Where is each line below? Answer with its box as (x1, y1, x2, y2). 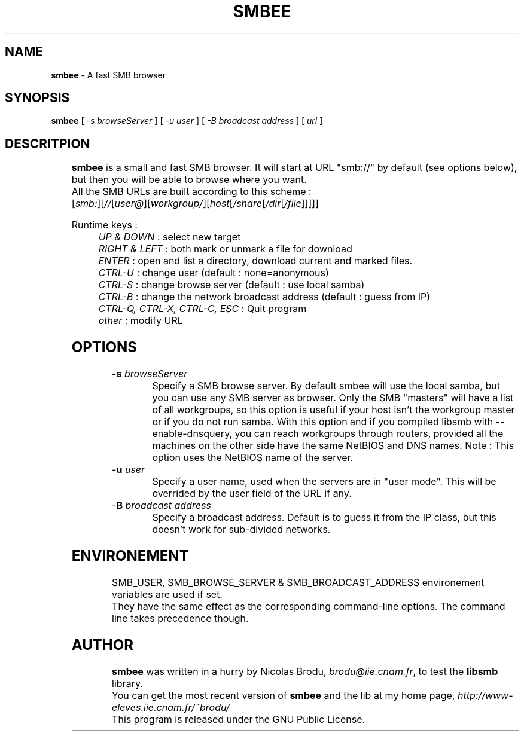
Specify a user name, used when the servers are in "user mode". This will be (152, 475, 496, 488)
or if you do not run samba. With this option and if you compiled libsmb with (152, 416, 493, 428)
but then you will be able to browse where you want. (71, 173, 307, 186)
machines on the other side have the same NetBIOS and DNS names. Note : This (152, 439, 514, 452)
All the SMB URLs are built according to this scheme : (71, 185, 312, 198)
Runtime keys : (71, 219, 138, 231)
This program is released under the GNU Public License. (112, 713, 365, 725)
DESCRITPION (5, 136, 90, 151)
